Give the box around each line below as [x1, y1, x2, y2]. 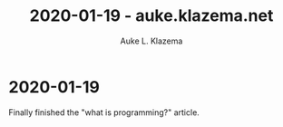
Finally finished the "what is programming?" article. [8, 106, 200, 118]
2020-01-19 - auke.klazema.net [29, 5, 274, 26]
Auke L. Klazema [120, 35, 183, 46]
